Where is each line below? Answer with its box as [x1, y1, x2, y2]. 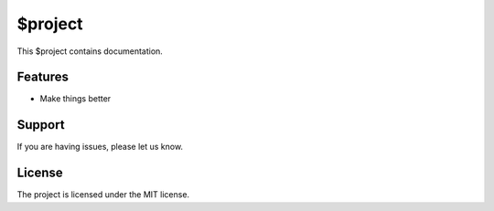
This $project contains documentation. [16, 46, 164, 57]
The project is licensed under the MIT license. [16, 189, 190, 200]
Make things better [39, 93, 112, 104]
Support [16, 117, 65, 132]
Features [16, 69, 69, 85]
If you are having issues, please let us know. [16, 142, 183, 153]
